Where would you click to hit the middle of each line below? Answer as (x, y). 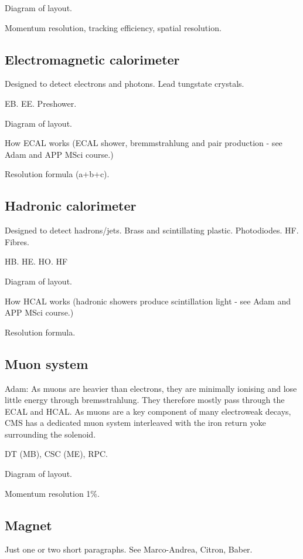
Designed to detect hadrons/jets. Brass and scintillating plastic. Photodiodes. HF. (152, 230)
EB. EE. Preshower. (41, 103)
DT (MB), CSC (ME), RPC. (56, 454)
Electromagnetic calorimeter (92, 59)
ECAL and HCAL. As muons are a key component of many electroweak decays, (148, 411)
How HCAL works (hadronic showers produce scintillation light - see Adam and (148, 301)
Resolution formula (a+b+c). (57, 174)
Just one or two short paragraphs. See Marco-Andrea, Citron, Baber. (129, 549)
